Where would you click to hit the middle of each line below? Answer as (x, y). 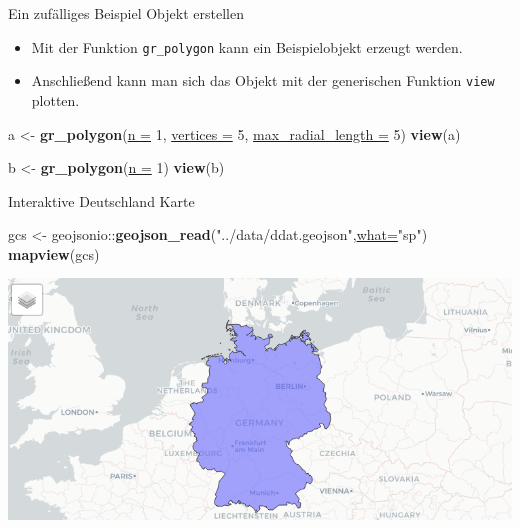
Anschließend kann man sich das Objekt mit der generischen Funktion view (263, 80)
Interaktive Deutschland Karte (101, 200)
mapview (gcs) (54, 253)
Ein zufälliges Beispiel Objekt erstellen (126, 13)
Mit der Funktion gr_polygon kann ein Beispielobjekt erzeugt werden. (247, 46)
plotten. (55, 99)
